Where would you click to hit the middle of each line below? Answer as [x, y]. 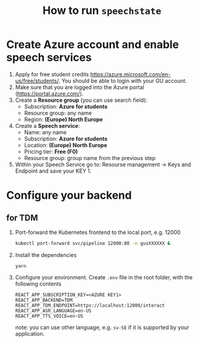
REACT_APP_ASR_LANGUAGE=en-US [53, 311]
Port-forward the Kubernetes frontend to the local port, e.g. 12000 [98, 232]
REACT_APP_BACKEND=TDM [44, 300]
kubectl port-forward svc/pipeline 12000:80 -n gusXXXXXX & [93, 243]
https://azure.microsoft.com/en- [130, 74]
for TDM [22, 218]
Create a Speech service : [47, 125]
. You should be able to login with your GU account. [123, 81]
